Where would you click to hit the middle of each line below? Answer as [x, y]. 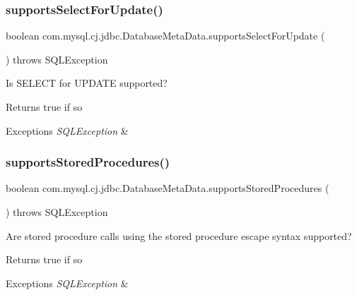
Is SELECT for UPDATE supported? [87, 83]
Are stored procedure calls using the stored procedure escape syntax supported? [179, 235]
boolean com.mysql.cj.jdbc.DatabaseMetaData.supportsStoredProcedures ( [168, 188]
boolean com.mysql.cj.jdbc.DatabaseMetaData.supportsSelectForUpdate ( [165, 36]
